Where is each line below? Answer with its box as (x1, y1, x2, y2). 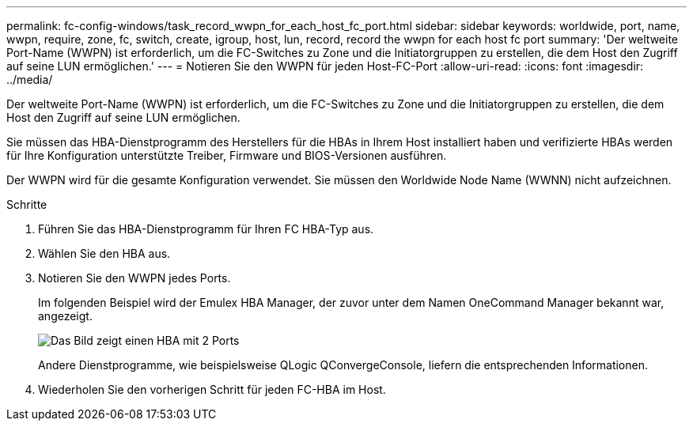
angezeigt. (38, 309, 93, 323)
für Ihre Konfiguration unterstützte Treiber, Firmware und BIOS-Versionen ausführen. (6, 149, 447, 162)
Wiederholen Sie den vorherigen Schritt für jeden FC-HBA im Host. (38, 383, 386, 396)
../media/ (6, 73, 53, 86)
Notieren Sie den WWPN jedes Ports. (38, 271, 231, 285)
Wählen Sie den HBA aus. (38, 247, 171, 260)
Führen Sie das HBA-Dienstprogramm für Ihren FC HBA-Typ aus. (38, 222, 374, 236)
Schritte (6, 198, 47, 211)
